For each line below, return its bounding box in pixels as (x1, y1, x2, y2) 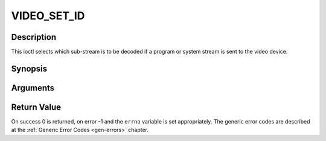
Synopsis (11, 63, 48, 74)
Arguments (11, 83, 55, 93)
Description (11, 32, 57, 42)
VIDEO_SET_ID (11, 9, 85, 22)
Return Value (11, 102, 62, 112)
